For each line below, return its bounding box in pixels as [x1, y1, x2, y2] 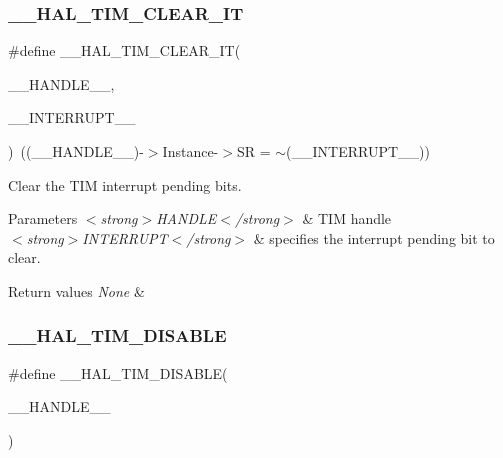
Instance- [162, 141, 219, 161]
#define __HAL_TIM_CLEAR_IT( [8, 40, 241, 61]
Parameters [8, 208, 78, 229]
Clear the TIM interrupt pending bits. [8, 174, 242, 195]
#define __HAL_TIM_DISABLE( [8, 362, 228, 383]
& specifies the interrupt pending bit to [253, 227, 495, 248]
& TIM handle [302, 208, 392, 229]
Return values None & [8, 280, 145, 301]
